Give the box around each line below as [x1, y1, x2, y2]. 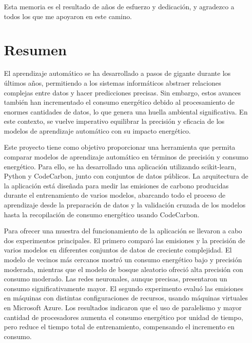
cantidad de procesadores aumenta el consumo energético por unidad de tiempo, [4, 312, 243, 322]
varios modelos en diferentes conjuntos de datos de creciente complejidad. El [4, 245, 232, 255]
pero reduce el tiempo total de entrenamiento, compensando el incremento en [4, 321, 235, 332]
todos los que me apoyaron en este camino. [4, 11, 132, 21]
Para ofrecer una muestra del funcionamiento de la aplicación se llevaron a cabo [4, 226, 242, 236]
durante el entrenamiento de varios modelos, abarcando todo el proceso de [4, 190, 226, 200]
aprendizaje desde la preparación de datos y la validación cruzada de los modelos [4, 200, 246, 210]
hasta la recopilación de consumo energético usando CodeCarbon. [4, 209, 199, 219]
